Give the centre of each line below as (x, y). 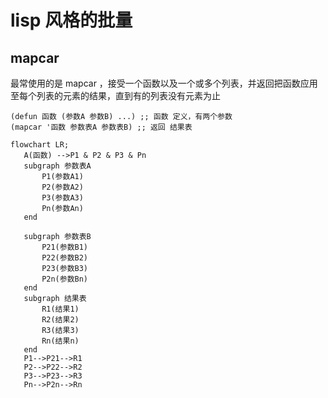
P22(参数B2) (65, 258)
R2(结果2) (60, 320)
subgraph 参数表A (57, 166)
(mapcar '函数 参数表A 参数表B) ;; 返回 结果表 (101, 127)
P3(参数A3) (62, 198)
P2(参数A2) (62, 187)
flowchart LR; (40, 145)
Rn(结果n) (60, 341)
